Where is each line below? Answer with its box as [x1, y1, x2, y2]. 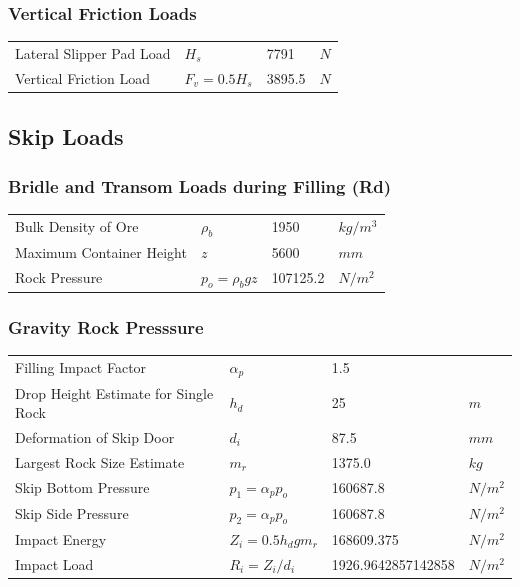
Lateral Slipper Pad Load [15, 42, 171, 63]
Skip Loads [8, 121, 124, 152]
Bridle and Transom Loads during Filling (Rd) [8, 173, 391, 198]
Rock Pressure [15, 267, 103, 288]
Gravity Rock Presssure [8, 314, 204, 339]
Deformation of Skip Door [15, 426, 175, 447]
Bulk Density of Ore [15, 216, 139, 237]
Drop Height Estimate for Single [15, 382, 214, 403]
